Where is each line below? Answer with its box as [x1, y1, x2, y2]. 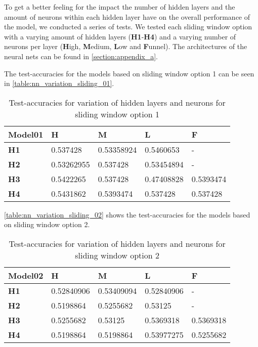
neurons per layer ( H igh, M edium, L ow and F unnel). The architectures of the [4, 41, 247, 52]
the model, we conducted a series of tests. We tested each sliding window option [4, 21, 252, 32]
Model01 [8, 128, 44, 140]
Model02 [8, 269, 44, 281]
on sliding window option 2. [4, 219, 90, 230]
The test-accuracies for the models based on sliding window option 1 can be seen [4, 68, 254, 78]
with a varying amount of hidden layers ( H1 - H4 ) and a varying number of [4, 31, 236, 41]
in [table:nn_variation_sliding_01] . [4, 78, 114, 89]
